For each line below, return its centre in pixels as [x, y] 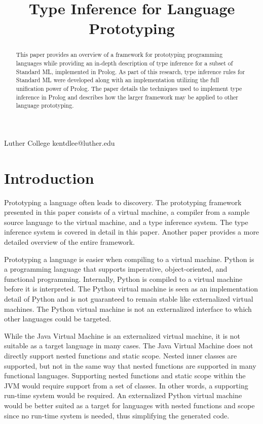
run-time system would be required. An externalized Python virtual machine [123, 395]
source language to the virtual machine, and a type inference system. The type [126, 222]
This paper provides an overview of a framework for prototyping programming [119, 55]
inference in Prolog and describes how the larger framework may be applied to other [127, 97]
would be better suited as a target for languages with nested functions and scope [129, 405]
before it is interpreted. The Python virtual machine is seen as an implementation [131, 289]
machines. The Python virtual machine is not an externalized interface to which [128, 308]
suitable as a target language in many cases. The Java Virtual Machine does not [129, 346]
